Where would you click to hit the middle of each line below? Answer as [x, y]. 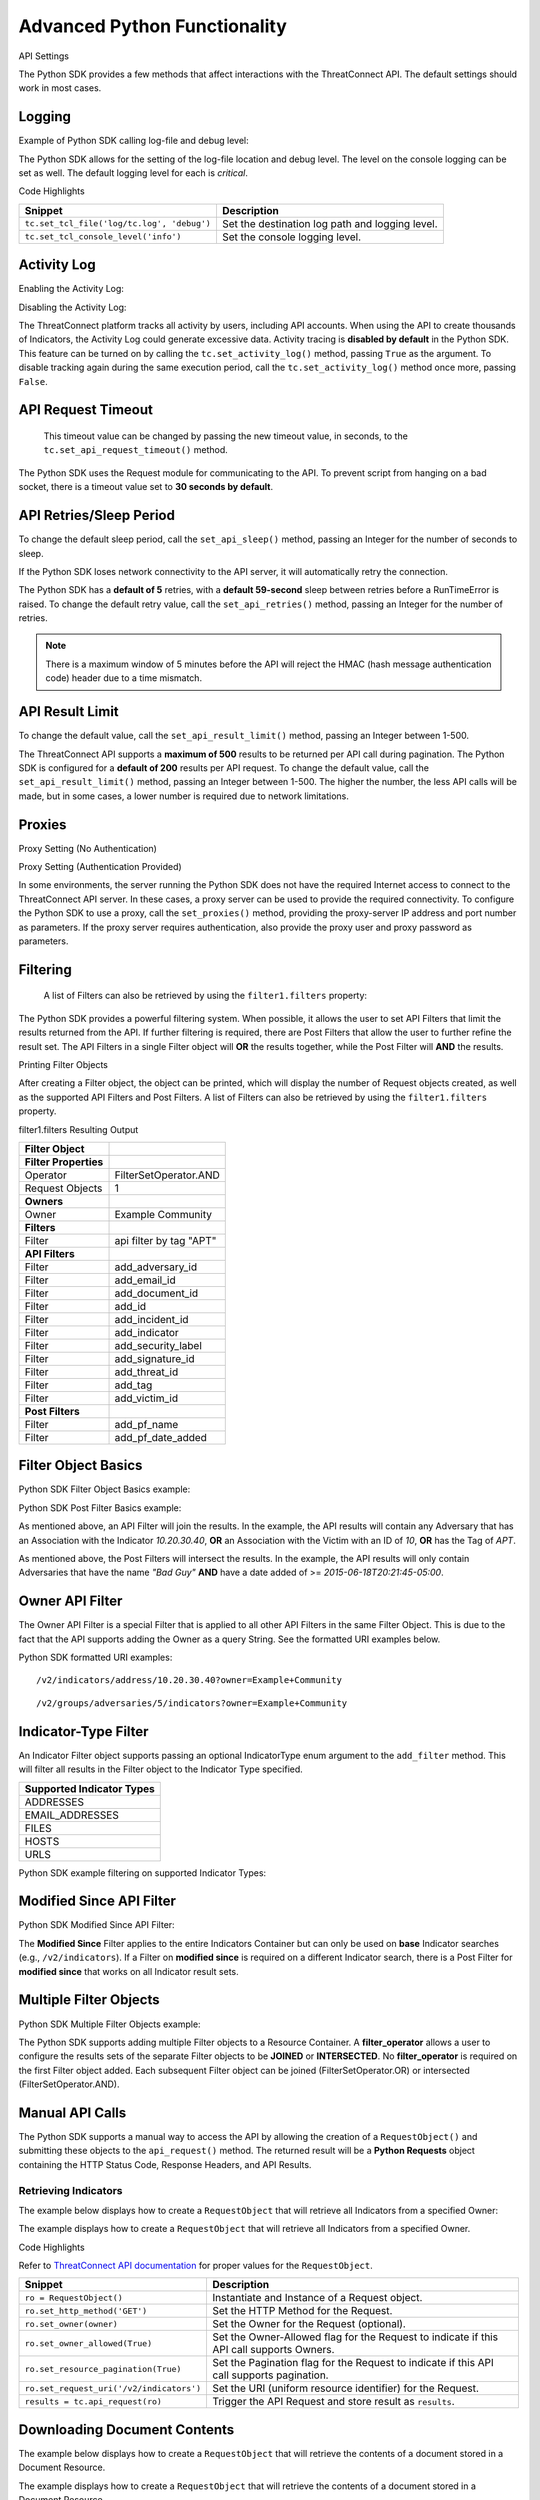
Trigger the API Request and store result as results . [333, 2402]
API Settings [44, 56]
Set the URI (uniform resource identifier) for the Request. [345, 2388]
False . [33, 381]
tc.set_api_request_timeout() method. [136, 450]
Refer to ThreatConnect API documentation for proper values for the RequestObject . [196, 2266]
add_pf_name [146, 1424]
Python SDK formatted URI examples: [95, 1657]
